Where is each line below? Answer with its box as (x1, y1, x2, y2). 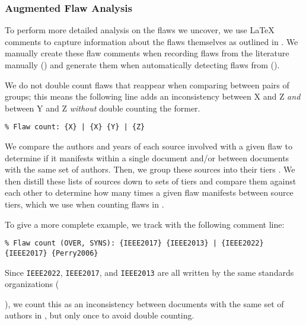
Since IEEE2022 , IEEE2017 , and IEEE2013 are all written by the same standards (5, 266, 294, 278)
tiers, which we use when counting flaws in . (5, 198, 164, 210)
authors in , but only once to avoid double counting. (5, 309, 195, 321)
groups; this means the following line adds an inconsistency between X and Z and (5, 90, 301, 103)
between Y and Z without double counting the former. (5, 101, 200, 114)
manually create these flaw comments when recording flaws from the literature (5, 47, 289, 59)
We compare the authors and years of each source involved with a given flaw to (5, 140, 292, 152)
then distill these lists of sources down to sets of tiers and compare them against (5, 174, 297, 187)
